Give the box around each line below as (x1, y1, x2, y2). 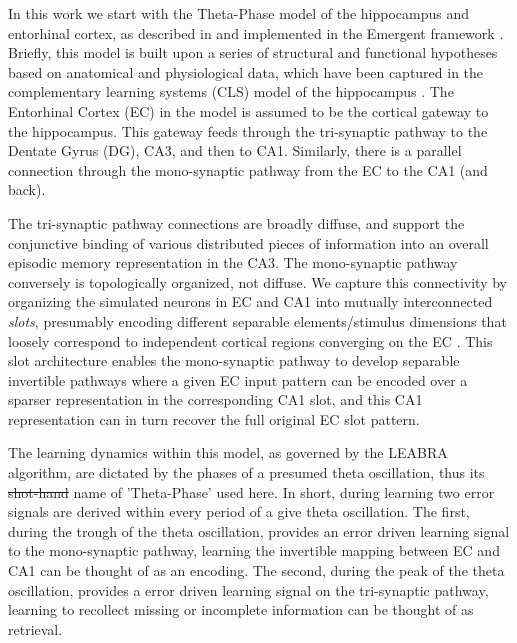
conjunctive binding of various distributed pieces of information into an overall (8, 232, 489, 253)
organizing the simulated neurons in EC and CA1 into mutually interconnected (8, 291, 493, 312)
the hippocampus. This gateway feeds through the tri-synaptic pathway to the (8, 120, 488, 141)
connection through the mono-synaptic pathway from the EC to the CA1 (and (8, 159, 488, 180)
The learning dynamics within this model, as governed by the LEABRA (8, 442, 448, 463)
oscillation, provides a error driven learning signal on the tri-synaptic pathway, (8, 579, 489, 600)
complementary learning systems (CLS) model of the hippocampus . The (8, 81, 454, 102)
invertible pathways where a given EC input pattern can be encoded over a (8, 369, 468, 390)
